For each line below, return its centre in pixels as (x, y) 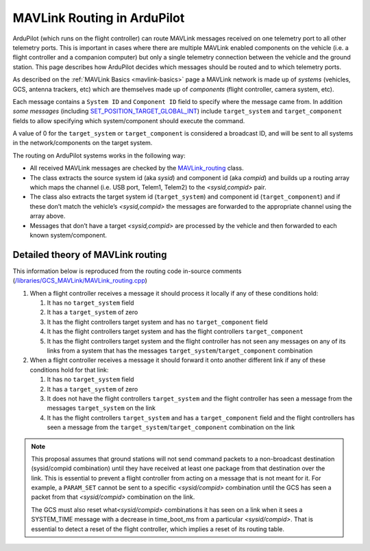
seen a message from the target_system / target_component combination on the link (171, 427)
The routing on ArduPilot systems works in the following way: (99, 155)
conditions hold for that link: (69, 370)
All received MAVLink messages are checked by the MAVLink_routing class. (137, 168)
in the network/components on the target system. (83, 143)
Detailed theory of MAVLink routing (90, 254)
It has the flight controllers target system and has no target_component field (157, 322)
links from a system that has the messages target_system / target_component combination (180, 350)
